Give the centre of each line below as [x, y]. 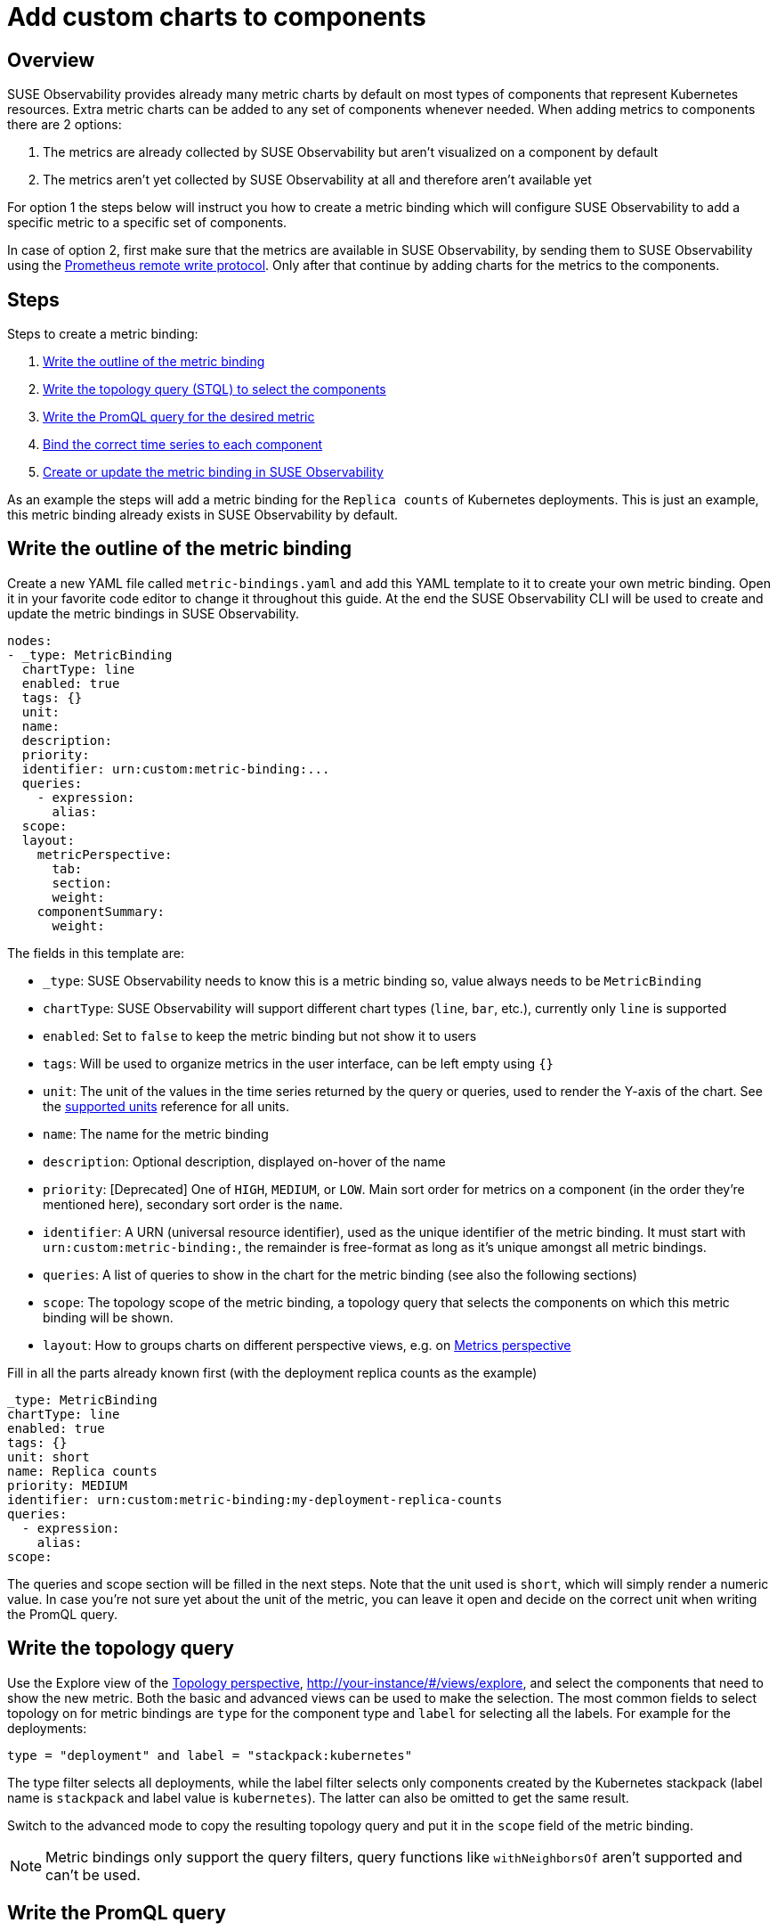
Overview [51, 60]
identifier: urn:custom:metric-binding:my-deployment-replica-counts [255, 1499]
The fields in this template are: [96, 953]
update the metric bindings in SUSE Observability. [154, 613]
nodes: [30, 640]
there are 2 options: [65, 125]
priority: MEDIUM [67, 1485]
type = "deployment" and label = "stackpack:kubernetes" [210, 1755]
